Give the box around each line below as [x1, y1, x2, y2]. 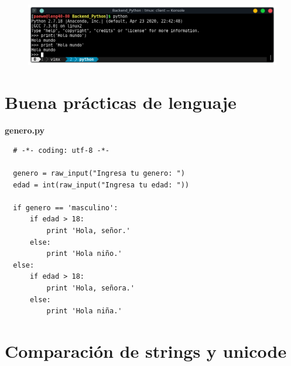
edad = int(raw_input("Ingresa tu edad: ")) [13, 180, 189, 189]
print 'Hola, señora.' [46, 283, 135, 292]
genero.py [5, 124, 44, 136]
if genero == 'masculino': [13, 203, 118, 212]
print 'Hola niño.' [46, 249, 122, 258]
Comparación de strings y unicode [5, 338, 287, 362]
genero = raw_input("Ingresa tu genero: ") [13, 169, 185, 177]
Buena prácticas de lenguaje [5, 90, 237, 114]
